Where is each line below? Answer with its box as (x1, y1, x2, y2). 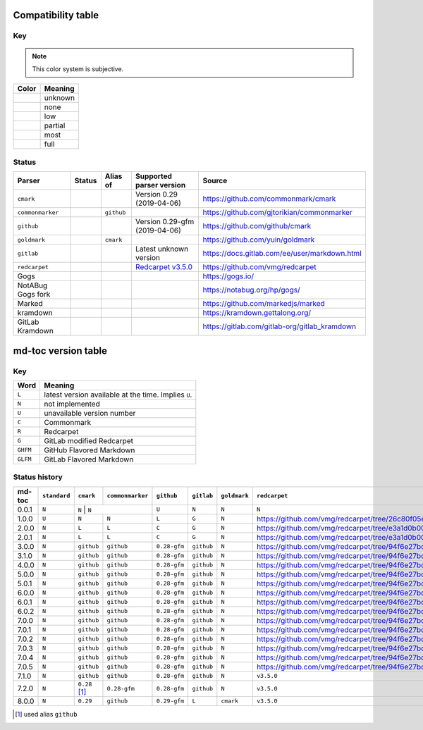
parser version (135, 180, 186, 190)
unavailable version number (44, 408, 136, 418)
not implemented (44, 399, 100, 409)
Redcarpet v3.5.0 (135, 262, 193, 272)
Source (202, 176, 228, 186)
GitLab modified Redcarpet (44, 435, 134, 445)
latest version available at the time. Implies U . (44, 390, 192, 400)
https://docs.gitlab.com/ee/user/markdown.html (202, 249, 362, 259)
